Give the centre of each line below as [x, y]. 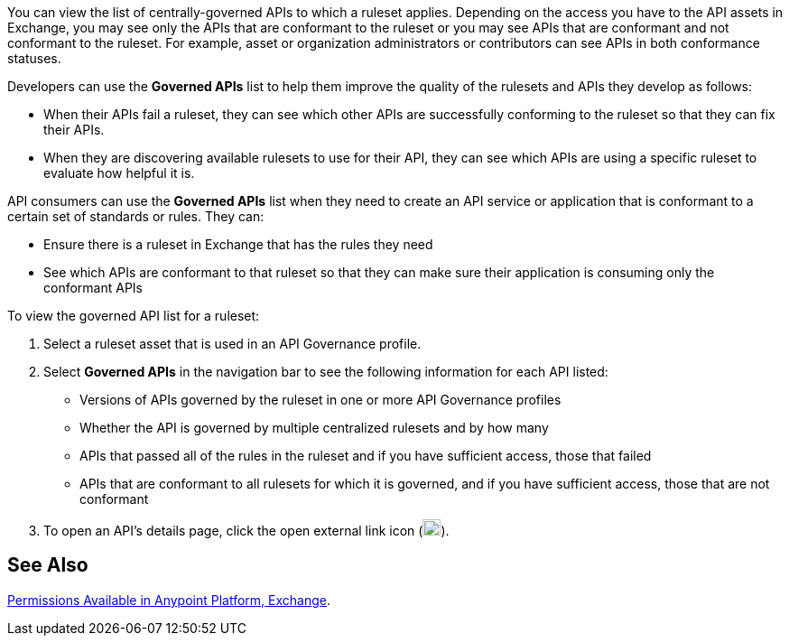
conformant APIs [93, 288]
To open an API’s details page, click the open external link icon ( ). [246, 531]
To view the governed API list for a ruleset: [134, 316]
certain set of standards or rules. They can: [136, 216]
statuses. [34, 58]
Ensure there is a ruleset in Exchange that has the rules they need [238, 244]
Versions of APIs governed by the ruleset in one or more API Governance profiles [320, 400]
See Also [48, 565]
